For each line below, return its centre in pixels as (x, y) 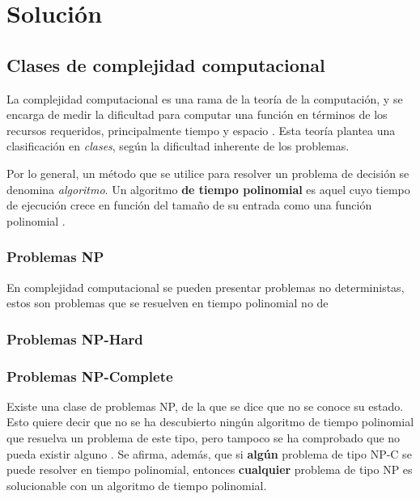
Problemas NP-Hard (75, 338)
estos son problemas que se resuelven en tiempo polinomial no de (168, 303)
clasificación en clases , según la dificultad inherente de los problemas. (178, 146)
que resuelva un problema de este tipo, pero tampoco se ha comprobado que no (204, 437)
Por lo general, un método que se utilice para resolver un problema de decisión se (208, 173)
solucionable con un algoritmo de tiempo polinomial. (137, 485)
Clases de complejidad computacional (166, 64)
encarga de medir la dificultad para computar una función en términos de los (197, 114)
